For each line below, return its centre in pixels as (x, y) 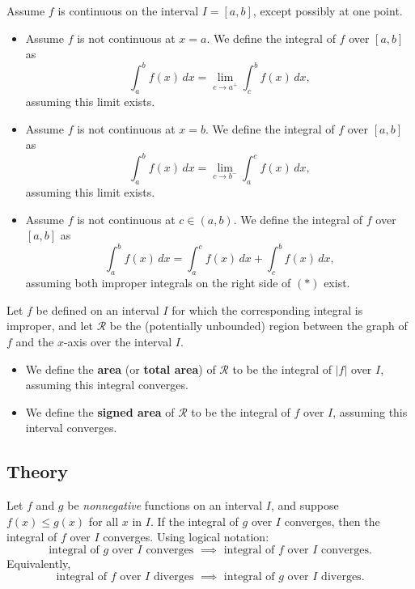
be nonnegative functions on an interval (165, 505)
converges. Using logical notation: (186, 537)
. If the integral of (194, 521)
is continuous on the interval (128, 11)
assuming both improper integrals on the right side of (158, 283)
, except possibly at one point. (328, 11)
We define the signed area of (100, 411)
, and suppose (305, 505)
